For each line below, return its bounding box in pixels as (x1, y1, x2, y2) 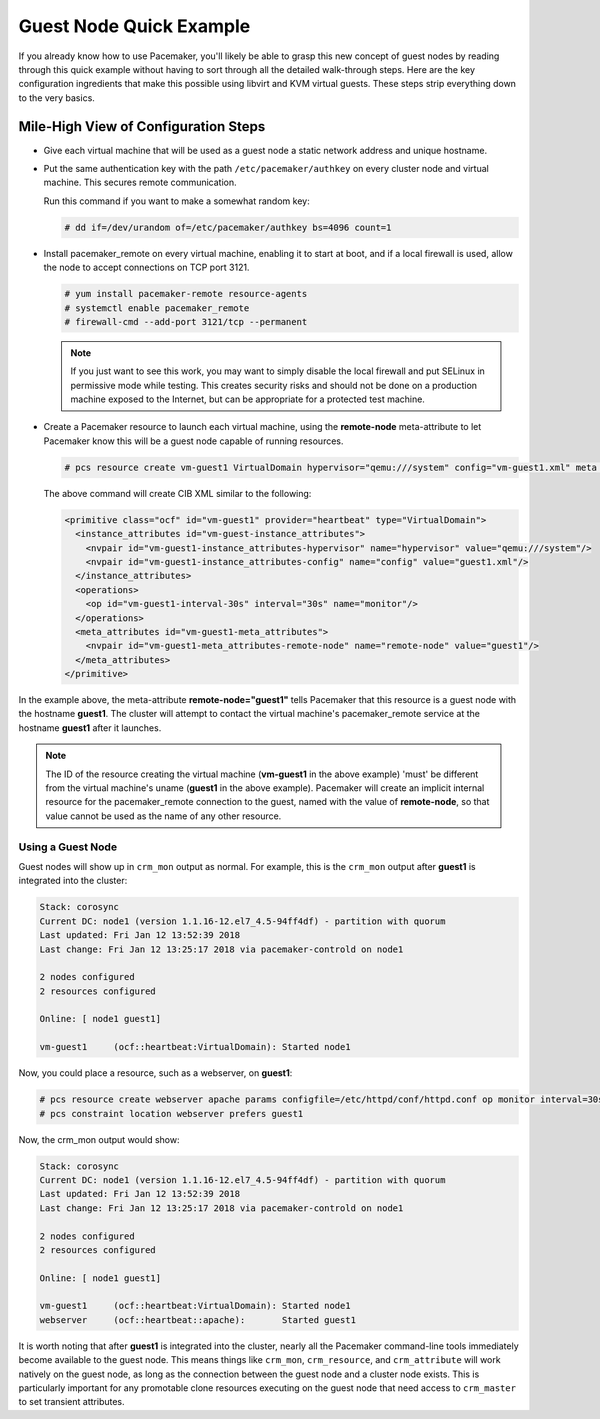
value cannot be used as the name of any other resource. (45, 810, 282, 822)
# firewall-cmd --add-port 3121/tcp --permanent (64, 316, 308, 327)
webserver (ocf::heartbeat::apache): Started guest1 (39, 1314, 357, 1325)
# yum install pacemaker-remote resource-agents (64, 288, 308, 300)
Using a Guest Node (18, 840, 118, 854)
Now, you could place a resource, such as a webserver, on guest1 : (18, 1067, 293, 1079)
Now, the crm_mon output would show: (18, 1133, 180, 1145)
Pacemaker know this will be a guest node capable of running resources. (43, 435, 344, 447)
